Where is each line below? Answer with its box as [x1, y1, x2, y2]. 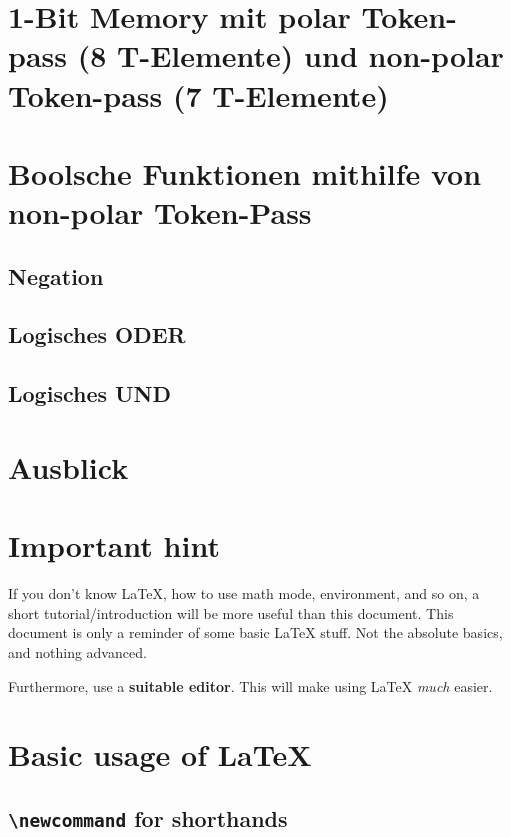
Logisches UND [8, 378, 172, 409]
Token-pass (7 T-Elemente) [8, 74, 389, 115]
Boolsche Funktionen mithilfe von [8, 152, 482, 193]
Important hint [8, 525, 220, 566]
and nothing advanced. [8, 641, 147, 662]
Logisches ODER [8, 319, 186, 350]
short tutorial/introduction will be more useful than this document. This [8, 602, 454, 623]
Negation [8, 260, 104, 291]
